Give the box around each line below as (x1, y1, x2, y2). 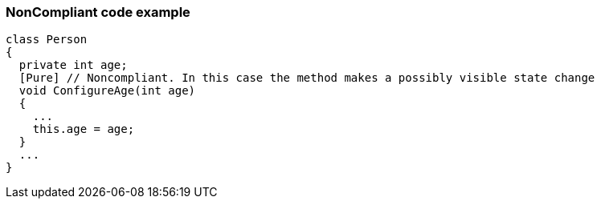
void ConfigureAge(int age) (18, 84, 196, 98)
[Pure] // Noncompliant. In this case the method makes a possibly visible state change (18, 71, 595, 85)
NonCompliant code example (6, 4, 190, 20)
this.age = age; (32, 123, 135, 136)
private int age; (18, 58, 128, 72)
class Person (6, 33, 88, 46)
